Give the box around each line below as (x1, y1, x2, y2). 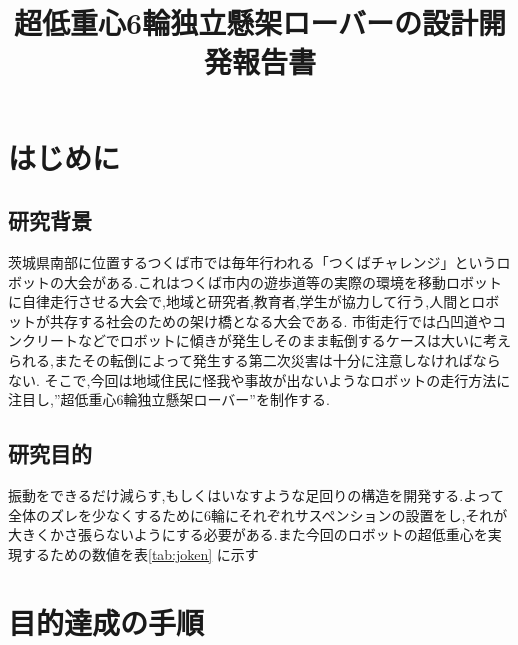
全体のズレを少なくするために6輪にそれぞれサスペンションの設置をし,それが (8, 504, 508, 525)
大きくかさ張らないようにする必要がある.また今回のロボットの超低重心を (8, 524, 488, 545)
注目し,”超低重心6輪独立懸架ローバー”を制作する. (8, 389, 330, 410)
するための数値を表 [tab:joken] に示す (21, 543, 259, 564)
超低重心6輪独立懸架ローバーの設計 (14, 2, 478, 43)
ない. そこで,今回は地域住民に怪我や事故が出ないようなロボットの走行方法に (8, 369, 511, 390)
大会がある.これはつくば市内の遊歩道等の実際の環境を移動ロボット (63, 271, 502, 292)
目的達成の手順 (8, 602, 205, 643)
